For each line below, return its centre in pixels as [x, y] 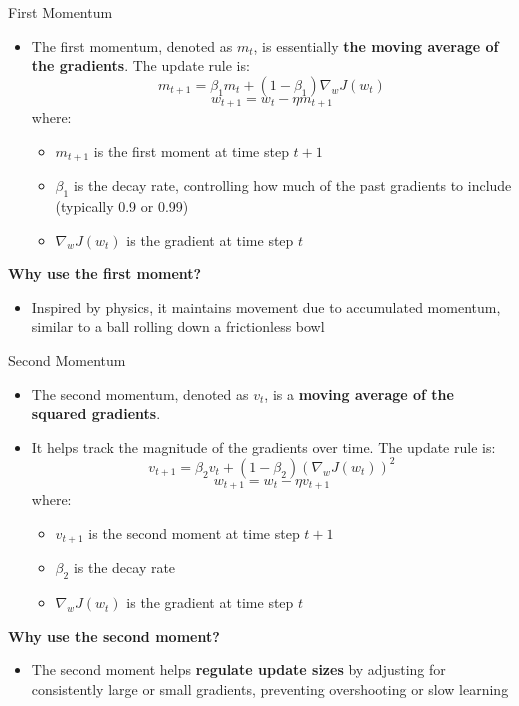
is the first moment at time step [191, 150]
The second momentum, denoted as [140, 393]
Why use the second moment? [114, 635]
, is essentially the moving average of [376, 45]
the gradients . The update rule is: [140, 65]
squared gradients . [96, 413]
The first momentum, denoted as [132, 45]
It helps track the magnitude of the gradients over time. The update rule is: [263, 446]
